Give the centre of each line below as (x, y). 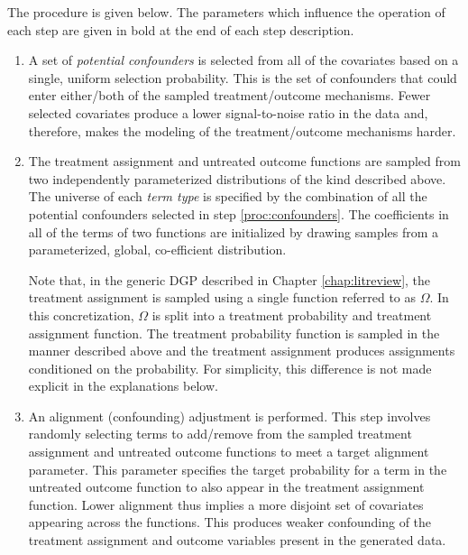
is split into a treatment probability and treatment (292, 314)
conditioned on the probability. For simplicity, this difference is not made (230, 368)
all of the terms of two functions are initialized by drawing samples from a (234, 231)
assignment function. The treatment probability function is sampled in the (234, 333)
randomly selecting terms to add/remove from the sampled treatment (220, 434)
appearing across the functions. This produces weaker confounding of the (230, 522)
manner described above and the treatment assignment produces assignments (242, 351)
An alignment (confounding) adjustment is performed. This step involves (229, 416)
